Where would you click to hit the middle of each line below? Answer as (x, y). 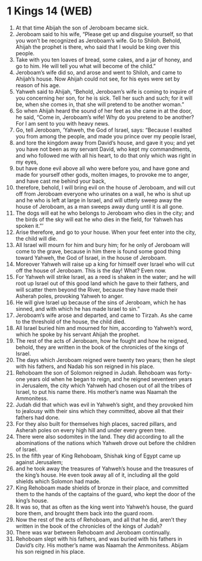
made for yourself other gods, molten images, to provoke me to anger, (103, 174)
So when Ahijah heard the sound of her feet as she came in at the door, (104, 111)
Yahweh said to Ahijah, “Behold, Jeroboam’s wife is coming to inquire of (104, 91)
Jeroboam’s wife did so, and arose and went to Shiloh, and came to (99, 72)
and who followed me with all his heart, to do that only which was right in (106, 155)
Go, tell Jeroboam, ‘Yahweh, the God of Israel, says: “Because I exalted (103, 130)
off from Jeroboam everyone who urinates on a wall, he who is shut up (103, 194)
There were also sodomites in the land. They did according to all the (99, 437)
